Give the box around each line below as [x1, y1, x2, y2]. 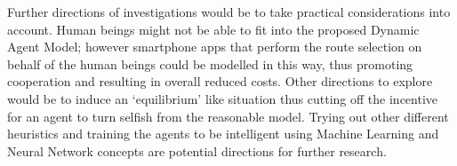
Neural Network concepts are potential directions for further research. [7, 141, 387, 160]
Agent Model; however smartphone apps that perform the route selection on [7, 37, 422, 56]
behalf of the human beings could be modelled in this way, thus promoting [7, 54, 413, 73]
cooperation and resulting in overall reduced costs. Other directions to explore [7, 72, 433, 91]
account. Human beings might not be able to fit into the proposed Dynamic [7, 20, 420, 38]
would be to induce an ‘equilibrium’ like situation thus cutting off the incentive [7, 89, 438, 107]
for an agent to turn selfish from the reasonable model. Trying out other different [7, 107, 449, 125]
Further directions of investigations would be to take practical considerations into [7, 3, 451, 20]
